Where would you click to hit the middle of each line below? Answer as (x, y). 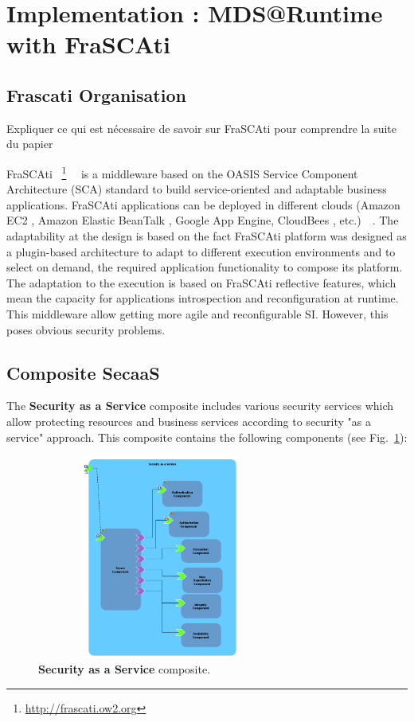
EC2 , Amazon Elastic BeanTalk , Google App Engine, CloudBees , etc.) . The (203, 220)
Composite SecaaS (83, 372)
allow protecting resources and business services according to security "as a (189, 421)
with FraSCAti (88, 44)
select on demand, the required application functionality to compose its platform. (205, 267)
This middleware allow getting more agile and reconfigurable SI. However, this (197, 313)
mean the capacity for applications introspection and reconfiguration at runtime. (203, 298)
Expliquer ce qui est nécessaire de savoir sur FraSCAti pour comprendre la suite (201, 128)
